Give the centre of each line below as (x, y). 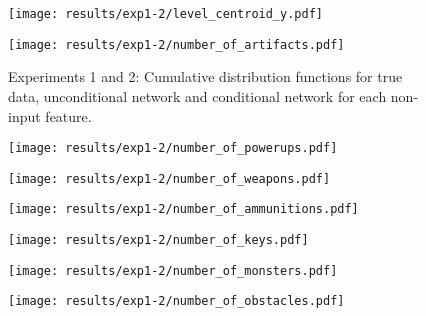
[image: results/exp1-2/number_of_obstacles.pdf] (176, 301)
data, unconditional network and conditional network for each (197, 95)
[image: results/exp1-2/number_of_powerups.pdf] (173, 148)
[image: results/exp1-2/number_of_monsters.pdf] (173, 270)
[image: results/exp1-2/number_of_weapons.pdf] (169, 178)
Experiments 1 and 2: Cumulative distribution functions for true (205, 76)
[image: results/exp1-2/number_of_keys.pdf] (158, 240)
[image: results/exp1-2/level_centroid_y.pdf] (165, 14)
